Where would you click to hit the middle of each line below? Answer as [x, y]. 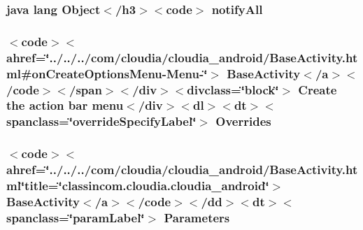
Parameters [197, 217]
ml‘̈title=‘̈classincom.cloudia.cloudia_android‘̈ [138, 186]
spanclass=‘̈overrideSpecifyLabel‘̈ [101, 121]
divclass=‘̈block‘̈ [233, 89]
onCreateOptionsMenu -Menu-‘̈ [120, 73]
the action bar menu [65, 105]
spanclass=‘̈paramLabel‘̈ [76, 217]
